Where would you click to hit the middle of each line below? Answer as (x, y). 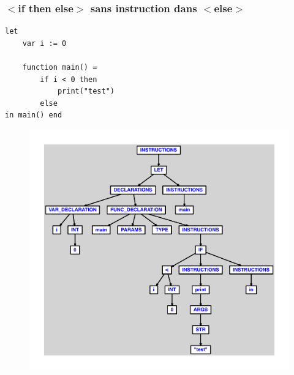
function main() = (60, 67)
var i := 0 (44, 43)
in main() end (34, 115)
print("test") (86, 91)
